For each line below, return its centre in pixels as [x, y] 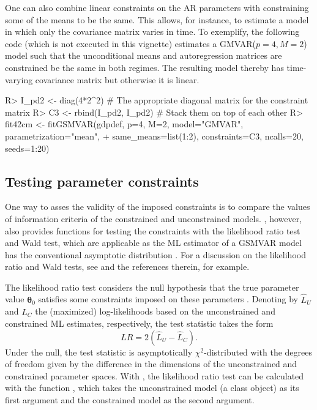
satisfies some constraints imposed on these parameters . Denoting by [168, 299]
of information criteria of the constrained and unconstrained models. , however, [154, 218]
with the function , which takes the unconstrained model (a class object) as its [152, 388]
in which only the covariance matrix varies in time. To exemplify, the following [152, 32]
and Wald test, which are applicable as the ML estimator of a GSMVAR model [153, 243]
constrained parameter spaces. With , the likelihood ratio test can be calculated [155, 375]
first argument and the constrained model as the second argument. [130, 400]
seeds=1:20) [27, 148]
